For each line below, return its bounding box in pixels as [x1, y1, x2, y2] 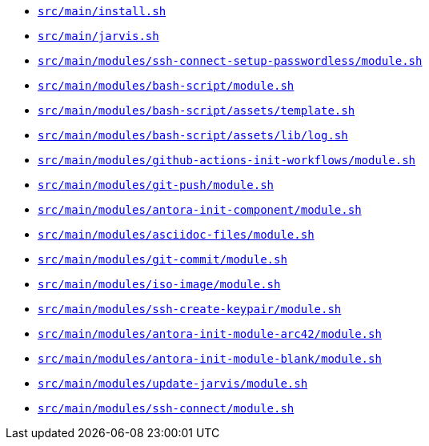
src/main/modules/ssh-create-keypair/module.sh [38, 303, 342, 315]
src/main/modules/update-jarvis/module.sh [38, 377, 308, 390]
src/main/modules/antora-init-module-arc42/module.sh [38, 327, 382, 340]
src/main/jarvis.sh [38, 30, 159, 42]
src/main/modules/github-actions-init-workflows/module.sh [38, 154, 416, 167]
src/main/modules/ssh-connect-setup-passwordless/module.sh [38, 54, 423, 67]
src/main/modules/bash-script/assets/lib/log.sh [38, 129, 348, 142]
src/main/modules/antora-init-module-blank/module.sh [38, 352, 382, 365]
